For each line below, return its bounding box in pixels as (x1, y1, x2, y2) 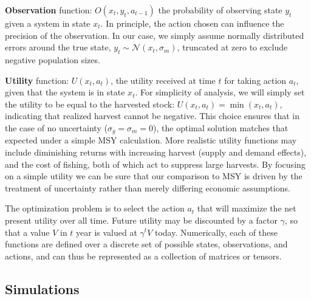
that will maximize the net (197, 202, 296, 215)
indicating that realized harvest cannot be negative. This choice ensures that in (5, 109, 299, 122)
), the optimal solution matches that (153, 121, 289, 134)
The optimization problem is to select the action (5, 202, 185, 215)
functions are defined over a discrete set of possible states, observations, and (5, 238, 288, 250)
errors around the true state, (5, 41, 111, 53)
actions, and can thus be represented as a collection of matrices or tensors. (5, 249, 282, 262)
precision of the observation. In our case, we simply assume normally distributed (5, 29, 304, 41)
